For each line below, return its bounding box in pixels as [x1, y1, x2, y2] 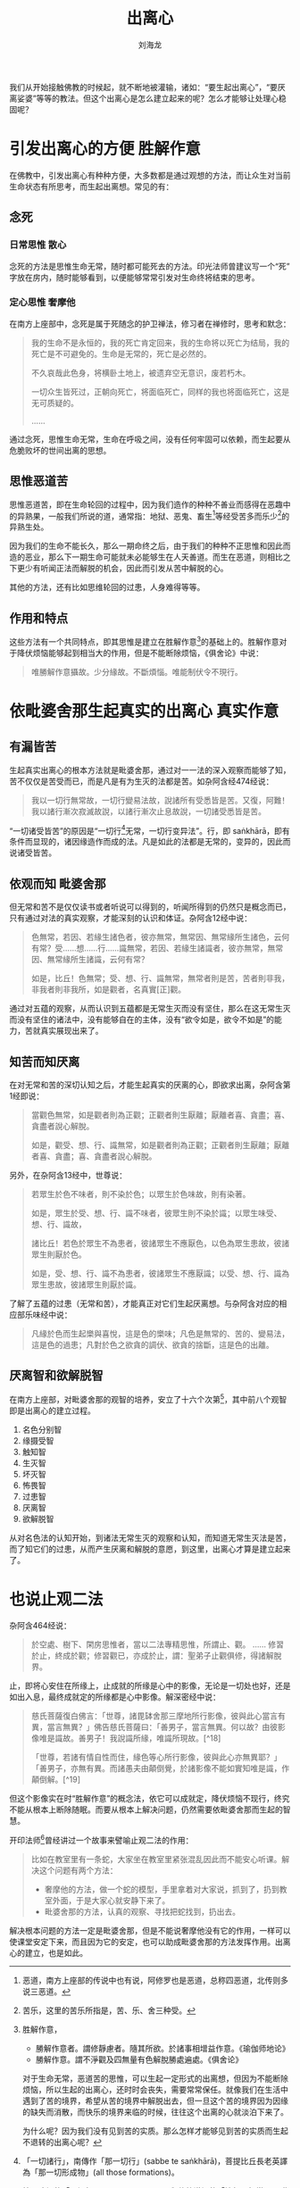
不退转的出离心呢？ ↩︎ [21, 2137, 103, 2148]
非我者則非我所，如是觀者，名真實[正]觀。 [30, 984, 187, 995]
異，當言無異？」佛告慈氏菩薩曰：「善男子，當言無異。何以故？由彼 [30, 1722, 279, 1733]
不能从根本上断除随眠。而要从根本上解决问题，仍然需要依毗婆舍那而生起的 [9, 1804, 283, 1815]
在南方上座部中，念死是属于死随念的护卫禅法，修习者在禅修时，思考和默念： [9, 318, 291, 329]
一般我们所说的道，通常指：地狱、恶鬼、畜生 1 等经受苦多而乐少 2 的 [47, 509, 290, 521]
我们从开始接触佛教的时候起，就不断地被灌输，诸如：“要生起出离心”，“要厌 [9, 81, 286, 92]
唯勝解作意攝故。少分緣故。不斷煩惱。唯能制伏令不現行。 [30, 666, 243, 677]
